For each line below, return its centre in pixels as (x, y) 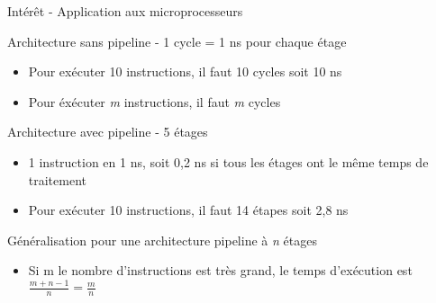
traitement (58, 179)
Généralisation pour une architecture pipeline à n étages (162, 240)
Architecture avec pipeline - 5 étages (108, 132)
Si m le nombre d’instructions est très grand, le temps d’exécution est (220, 270)
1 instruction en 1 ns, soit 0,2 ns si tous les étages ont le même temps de (228, 161)
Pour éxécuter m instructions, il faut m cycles (154, 101)
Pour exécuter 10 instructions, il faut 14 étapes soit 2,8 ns (188, 210)
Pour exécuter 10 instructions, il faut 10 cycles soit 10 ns (185, 71)
